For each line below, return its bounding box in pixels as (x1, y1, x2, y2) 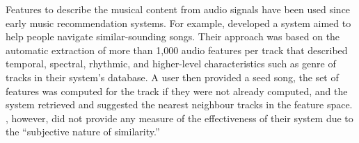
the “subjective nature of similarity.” (6, 124, 160, 139)
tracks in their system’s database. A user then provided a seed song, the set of (6, 69, 339, 84)
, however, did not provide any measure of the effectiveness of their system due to (6, 110, 353, 125)
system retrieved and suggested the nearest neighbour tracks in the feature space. (6, 97, 353, 112)
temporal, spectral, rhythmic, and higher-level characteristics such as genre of (6, 56, 336, 71)
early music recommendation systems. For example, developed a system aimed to (6, 15, 351, 30)
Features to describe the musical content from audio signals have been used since (6, 2, 351, 16)
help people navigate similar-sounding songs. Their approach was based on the (6, 29, 340, 44)
